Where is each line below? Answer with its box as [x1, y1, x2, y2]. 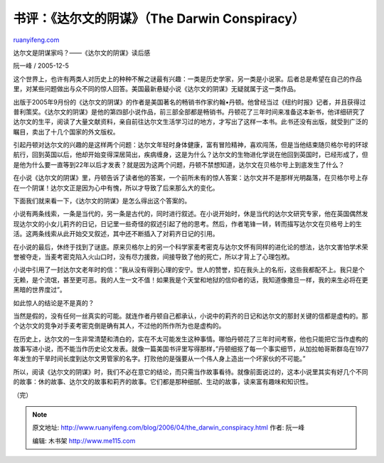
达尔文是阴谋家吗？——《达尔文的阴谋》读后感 [13, 48, 151, 57]
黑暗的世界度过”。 [13, 285, 67, 294]
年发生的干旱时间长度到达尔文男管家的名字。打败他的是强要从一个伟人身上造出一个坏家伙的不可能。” [13, 354, 306, 363]
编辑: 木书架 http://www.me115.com [32, 436, 136, 445]
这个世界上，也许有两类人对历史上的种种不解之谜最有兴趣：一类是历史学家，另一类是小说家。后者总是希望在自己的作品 [13, 75, 362, 83]
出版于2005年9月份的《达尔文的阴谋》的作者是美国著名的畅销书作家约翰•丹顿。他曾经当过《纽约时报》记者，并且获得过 [13, 97, 366, 106]
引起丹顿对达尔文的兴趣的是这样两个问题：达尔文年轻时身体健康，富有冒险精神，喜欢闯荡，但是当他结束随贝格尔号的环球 [13, 141, 368, 149]
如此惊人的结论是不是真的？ [13, 299, 95, 307]
